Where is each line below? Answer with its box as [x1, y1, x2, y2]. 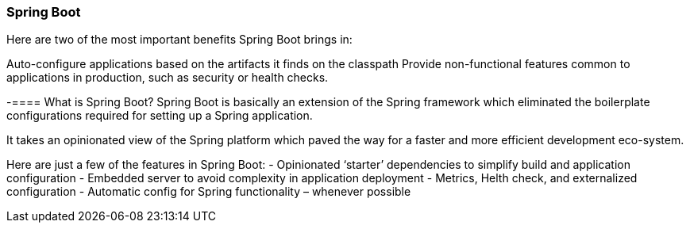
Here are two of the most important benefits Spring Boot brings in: [6, 32, 353, 47]
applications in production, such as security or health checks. [6, 71, 329, 85]
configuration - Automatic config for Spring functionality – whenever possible [6, 185, 411, 199]
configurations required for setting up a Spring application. [6, 109, 313, 123]
